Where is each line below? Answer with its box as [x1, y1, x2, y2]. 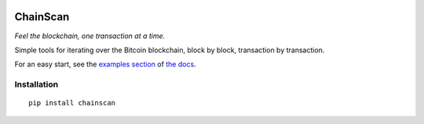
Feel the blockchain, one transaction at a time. [14, 31, 166, 41]
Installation [14, 79, 59, 90]
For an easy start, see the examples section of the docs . [14, 59, 196, 69]
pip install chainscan [28, 98, 116, 108]
